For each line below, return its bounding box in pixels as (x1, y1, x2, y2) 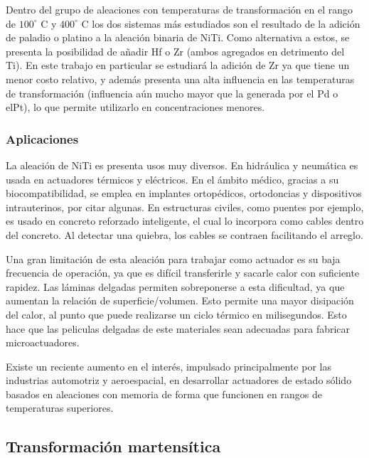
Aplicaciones (6, 129, 79, 147)
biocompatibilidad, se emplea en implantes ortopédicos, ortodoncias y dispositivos (6, 186, 362, 201)
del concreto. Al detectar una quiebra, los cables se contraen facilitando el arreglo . (6, 227, 363, 242)
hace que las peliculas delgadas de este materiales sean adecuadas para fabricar (6, 321, 351, 336)
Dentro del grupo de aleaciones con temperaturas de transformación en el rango (6, 2, 353, 16)
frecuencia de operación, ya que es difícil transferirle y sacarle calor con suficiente (6, 265, 360, 280)
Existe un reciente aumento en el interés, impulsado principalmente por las (6, 358, 331, 373)
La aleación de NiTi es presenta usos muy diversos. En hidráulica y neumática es (6, 157, 358, 172)
